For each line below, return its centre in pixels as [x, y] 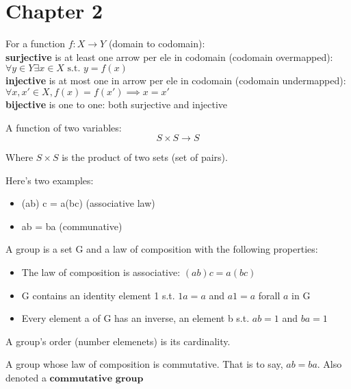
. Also [329, 364]
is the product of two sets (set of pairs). [145, 157]
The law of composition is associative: [101, 272]
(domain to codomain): [157, 43]
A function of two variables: [64, 127]
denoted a [26, 378]
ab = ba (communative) [72, 226]
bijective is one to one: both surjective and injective [117, 104]
